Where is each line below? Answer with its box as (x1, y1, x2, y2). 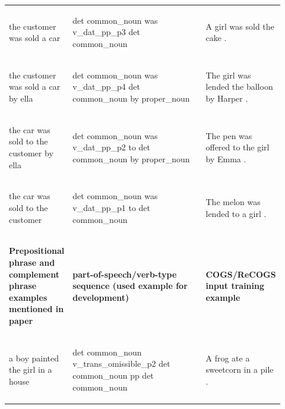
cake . (205, 32, 227, 44)
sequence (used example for (72, 279, 188, 292)
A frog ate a (205, 351, 250, 364)
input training (205, 279, 265, 292)
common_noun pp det (72, 369, 154, 382)
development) (72, 291, 129, 303)
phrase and (9, 256, 55, 269)
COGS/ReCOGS (205, 268, 276, 280)
